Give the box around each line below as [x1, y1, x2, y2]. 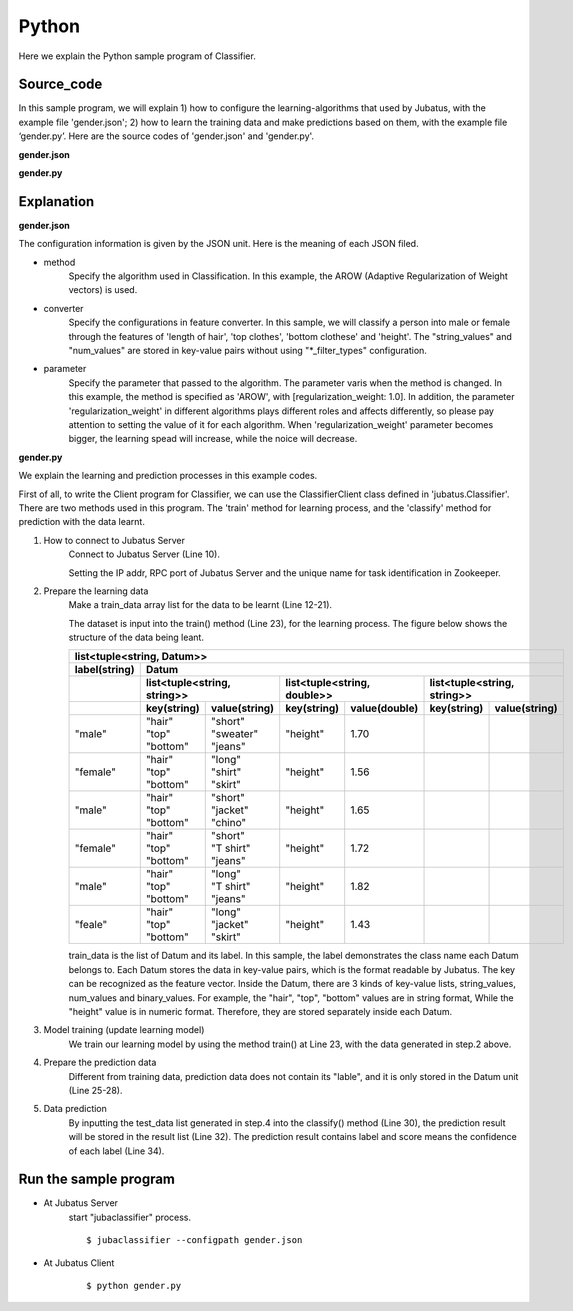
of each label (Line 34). [68, 1145, 165, 1157]
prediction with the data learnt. [18, 516, 145, 528]
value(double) [350, 701, 419, 715]
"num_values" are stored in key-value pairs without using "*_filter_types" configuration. [68, 345, 427, 357]
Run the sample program [18, 1171, 175, 1188]
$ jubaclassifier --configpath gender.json [86, 1235, 303, 1246]
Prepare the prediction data [43, 1056, 157, 1069]
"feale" [74, 918, 108, 932]
